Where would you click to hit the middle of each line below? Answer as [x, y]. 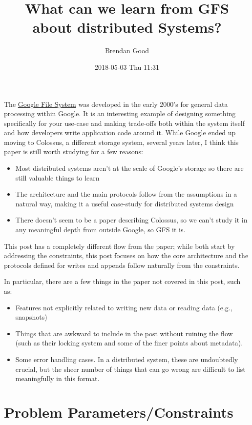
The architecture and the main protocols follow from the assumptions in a [126, 194]
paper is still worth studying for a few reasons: [73, 152]
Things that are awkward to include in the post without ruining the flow [124, 333]
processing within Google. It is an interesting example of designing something [120, 113]
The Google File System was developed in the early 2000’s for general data [116, 104]
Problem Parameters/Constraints [119, 412]
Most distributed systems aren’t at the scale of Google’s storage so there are [129, 168]
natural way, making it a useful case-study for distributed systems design [125, 203]
